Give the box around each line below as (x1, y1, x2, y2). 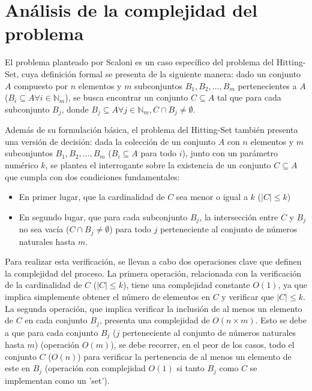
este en (5, 362, 31, 374)
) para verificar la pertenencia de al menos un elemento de (77, 350, 292, 362)
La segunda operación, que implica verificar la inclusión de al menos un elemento (5, 302, 302, 314)
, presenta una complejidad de (99, 314, 210, 326)
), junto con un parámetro (182, 147, 278, 159)
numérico (5, 158, 38, 171)
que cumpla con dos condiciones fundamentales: (5, 170, 180, 183)
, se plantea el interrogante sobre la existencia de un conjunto (45, 158, 271, 171)
